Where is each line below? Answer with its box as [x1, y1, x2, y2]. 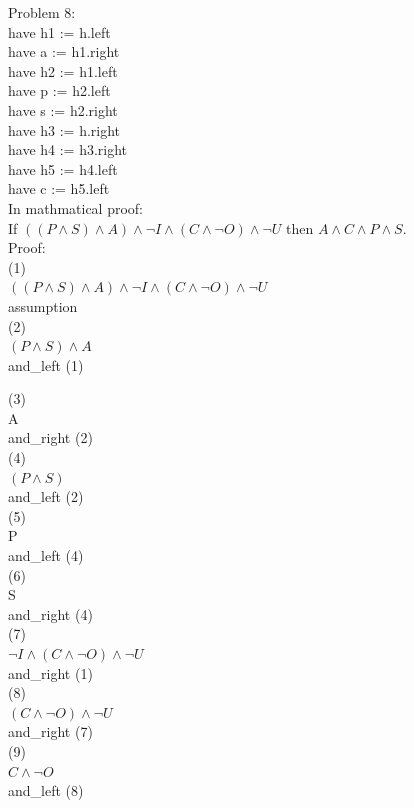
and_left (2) [8, 486, 84, 507]
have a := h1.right [8, 41, 120, 62]
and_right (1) [8, 662, 93, 683]
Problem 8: [8, 2, 76, 22]
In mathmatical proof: [8, 197, 144, 218]
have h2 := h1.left [8, 60, 118, 81]
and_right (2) [8, 427, 93, 448]
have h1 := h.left [8, 21, 111, 42]
